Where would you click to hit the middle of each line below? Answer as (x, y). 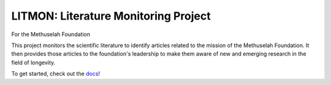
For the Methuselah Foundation (51, 34)
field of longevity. (33, 62)
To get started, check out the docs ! (56, 74)
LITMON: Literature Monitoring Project (111, 16)
